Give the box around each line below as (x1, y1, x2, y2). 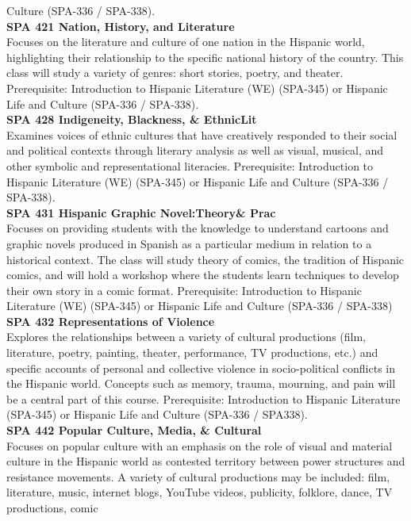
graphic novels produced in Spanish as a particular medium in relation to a (6, 235, 372, 251)
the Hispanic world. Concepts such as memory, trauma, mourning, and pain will (6, 375, 396, 392)
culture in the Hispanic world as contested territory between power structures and (6, 453, 405, 469)
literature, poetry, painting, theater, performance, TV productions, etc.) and (6, 344, 378, 361)
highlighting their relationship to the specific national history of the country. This (6, 48, 404, 65)
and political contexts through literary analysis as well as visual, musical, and (6, 142, 384, 159)
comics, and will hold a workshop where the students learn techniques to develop (6, 266, 399, 283)
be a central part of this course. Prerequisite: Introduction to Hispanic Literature (6, 390, 401, 407)
